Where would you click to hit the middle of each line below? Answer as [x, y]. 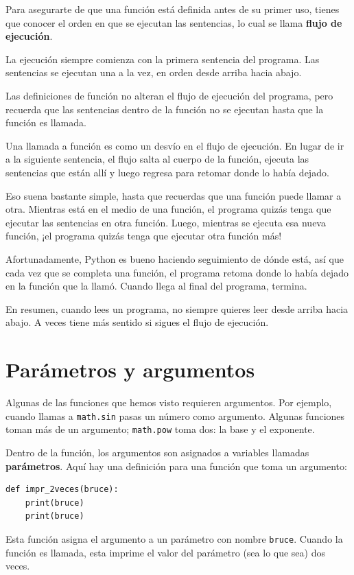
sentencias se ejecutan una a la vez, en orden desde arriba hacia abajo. [154, 72]
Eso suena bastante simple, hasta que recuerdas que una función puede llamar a [174, 195]
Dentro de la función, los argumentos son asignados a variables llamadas [157, 452]
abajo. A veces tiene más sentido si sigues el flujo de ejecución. [137, 322]
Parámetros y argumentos [130, 369]
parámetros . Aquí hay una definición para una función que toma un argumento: [176, 466]
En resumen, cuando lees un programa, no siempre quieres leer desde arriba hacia [177, 308]
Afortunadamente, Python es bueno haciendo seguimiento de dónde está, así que [175, 258]
